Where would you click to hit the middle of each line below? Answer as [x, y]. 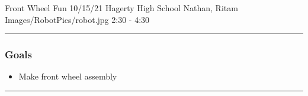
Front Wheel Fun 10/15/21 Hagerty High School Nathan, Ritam [121, 8]
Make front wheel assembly [68, 76]
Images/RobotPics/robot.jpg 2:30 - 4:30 [77, 19]
